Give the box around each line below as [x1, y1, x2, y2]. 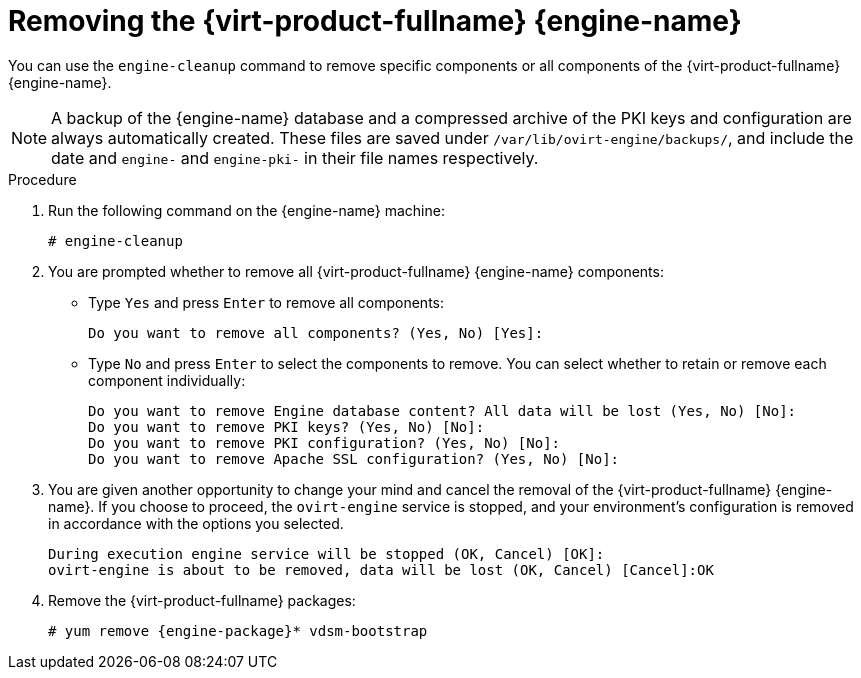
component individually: [88, 371, 246, 389]
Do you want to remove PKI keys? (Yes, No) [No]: [88, 418, 485, 435]
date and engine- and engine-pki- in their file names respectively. [51, 147, 539, 168]
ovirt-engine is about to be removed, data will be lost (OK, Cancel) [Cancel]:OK [48, 561, 714, 578]
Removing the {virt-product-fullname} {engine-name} [8, 4, 742, 38]
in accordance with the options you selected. [48, 514, 344, 532]
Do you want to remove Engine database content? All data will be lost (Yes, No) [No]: [88, 402, 797, 419]
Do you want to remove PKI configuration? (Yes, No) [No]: [88, 434, 561, 451]
